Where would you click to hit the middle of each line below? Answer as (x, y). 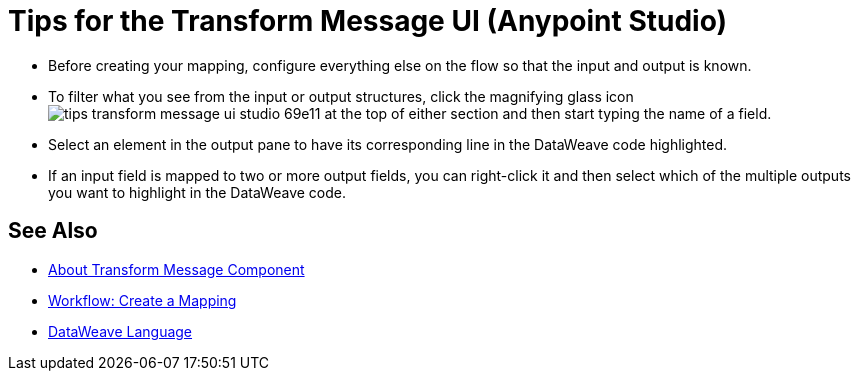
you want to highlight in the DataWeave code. (197, 192)
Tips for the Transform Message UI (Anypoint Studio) (368, 21)
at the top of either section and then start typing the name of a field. (548, 113)
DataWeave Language (120, 331)
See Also (53, 231)
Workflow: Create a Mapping (142, 300)
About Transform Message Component (176, 269)
